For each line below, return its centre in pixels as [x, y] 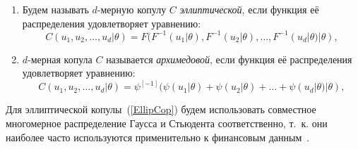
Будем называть [55, 9]
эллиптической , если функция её [249, 9]
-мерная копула [60, 59]
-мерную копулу [132, 9]
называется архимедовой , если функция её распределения [229, 59]
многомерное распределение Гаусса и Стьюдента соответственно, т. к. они [167, 123]
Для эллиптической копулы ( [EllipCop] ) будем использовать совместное [161, 109]
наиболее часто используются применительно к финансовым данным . [158, 137]
